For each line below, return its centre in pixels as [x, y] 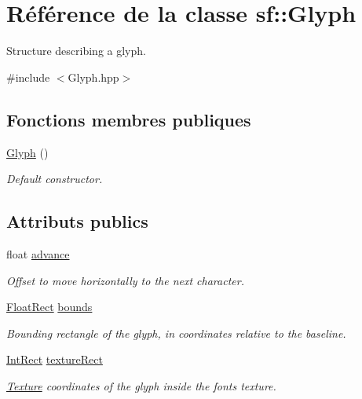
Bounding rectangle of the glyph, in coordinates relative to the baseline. [176, 333]
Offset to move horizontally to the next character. [125, 280]
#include [28, 77]
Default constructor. [55, 179]
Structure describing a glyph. [76, 51]
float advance [38, 253]
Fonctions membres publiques [129, 119]
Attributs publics [77, 221]
